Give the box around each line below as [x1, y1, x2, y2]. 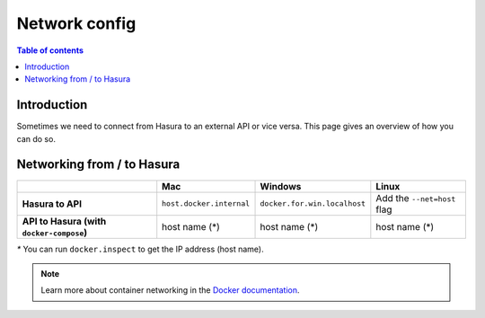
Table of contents [16, 45, 84, 56]
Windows [260, 180, 302, 192]
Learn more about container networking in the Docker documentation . [40, 285, 300, 296]
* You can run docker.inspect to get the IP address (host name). [16, 243, 264, 254]
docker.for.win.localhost [260, 199, 366, 208]
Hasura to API [22, 198, 83, 210]
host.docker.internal [162, 199, 251, 208]
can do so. [16, 133, 56, 144]
